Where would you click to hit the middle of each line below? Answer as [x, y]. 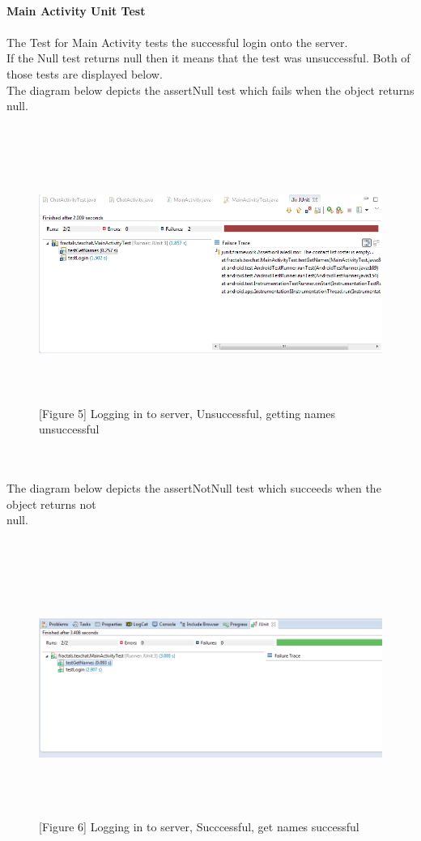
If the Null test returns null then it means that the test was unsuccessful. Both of [208, 58]
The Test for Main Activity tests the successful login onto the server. [177, 42]
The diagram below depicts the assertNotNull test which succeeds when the [194, 487]
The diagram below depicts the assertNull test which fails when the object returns [210, 90]
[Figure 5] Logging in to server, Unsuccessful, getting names [187, 413]
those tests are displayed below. [85, 73]
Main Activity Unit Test [76, 10]
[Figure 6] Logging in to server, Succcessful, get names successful [199, 827]
